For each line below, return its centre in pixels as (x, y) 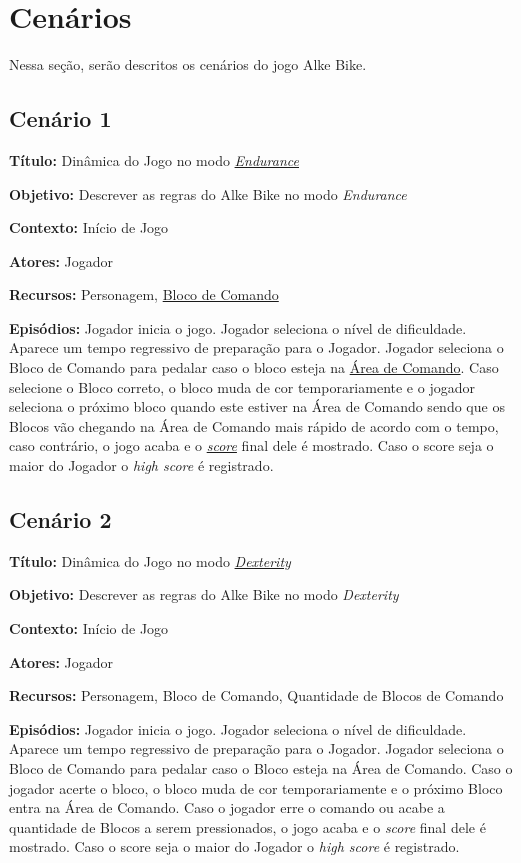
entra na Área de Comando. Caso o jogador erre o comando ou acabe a (227, 807)
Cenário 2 (60, 519)
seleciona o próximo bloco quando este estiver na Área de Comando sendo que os (257, 406)
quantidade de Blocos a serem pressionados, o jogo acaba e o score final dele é (247, 826)
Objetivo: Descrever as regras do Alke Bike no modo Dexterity (204, 594)
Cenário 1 (60, 118)
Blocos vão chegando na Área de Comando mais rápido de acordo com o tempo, (254, 425)
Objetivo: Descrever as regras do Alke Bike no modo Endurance (208, 193)
